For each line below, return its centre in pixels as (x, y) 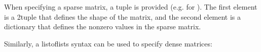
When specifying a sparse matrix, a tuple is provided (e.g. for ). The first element (131, 7)
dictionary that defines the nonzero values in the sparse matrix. (103, 27)
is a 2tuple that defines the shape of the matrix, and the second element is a (123, 16)
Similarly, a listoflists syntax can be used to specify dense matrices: (108, 43)
